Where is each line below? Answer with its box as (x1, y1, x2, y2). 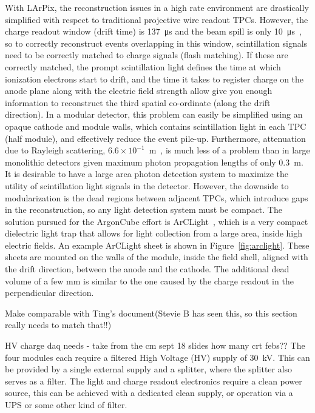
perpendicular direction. (5, 286, 94, 299)
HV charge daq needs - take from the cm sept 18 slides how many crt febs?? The (5, 339, 305, 352)
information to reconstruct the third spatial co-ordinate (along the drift (5, 96, 271, 109)
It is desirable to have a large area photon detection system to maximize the (5, 167, 289, 180)
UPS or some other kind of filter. (5, 398, 127, 411)
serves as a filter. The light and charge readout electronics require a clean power (5, 374, 302, 387)
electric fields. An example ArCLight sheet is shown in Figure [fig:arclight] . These (5, 238, 310, 251)
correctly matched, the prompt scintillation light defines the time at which (5, 60, 281, 73)
